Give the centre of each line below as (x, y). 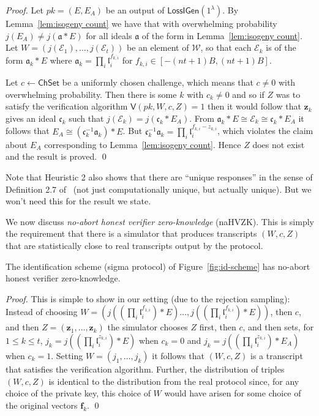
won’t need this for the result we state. (78, 201)
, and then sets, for (278, 327)
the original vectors (42, 405)
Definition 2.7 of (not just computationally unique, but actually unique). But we (159, 189)
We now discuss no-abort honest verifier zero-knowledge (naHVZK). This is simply (160, 221)
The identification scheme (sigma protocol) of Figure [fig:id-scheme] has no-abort (158, 266)
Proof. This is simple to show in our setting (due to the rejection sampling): (148, 298)
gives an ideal (31, 118)
